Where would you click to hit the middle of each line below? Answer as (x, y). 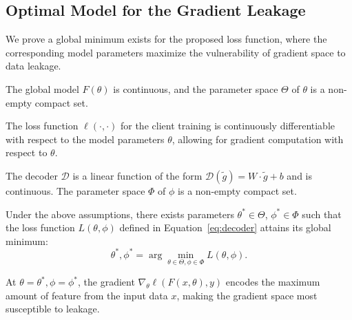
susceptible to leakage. (53, 309)
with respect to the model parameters (85, 139)
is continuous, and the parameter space (196, 88)
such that (322, 214)
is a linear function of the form (137, 175)
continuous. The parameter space (75, 190)
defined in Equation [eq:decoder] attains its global (225, 227)
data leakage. (33, 66)
